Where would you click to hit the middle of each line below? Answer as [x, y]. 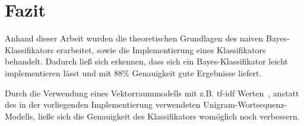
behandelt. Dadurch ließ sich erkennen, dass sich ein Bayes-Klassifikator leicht [147, 61]
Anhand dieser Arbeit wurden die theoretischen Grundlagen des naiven [134, 38]
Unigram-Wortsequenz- [245, 104]
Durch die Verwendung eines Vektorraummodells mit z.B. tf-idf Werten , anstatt [152, 93]
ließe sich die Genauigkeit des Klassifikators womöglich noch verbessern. [169, 116]
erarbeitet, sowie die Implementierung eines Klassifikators [161, 49]
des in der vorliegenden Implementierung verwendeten [103, 104]
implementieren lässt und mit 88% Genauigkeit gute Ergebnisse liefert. [133, 72]
